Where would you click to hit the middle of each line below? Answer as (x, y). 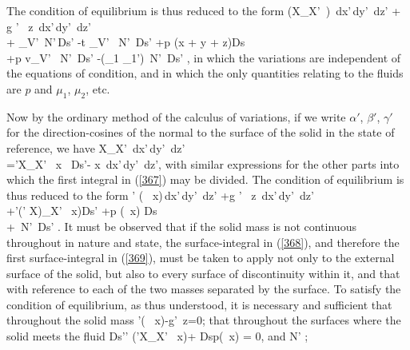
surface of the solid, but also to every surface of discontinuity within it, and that (203, 273)
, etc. (98, 88)
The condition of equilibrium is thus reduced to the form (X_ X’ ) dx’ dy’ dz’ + (204, 10)
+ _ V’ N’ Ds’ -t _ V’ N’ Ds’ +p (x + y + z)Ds (126, 42)
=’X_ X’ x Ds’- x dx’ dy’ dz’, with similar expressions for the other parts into (203, 163)
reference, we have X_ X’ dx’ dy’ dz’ (96, 147)
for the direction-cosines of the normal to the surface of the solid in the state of (201, 132)
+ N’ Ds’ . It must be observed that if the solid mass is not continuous (181, 226)
